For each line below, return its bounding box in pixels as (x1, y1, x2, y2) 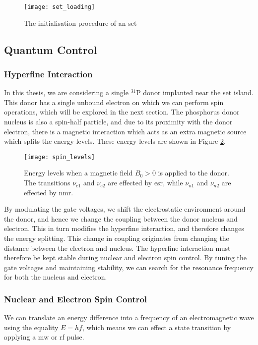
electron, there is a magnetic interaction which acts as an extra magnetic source (4, 126, 247, 136)
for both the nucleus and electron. (4, 272, 107, 282)
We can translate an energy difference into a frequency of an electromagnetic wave (4, 312, 254, 323)
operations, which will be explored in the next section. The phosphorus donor (4, 107, 240, 117)
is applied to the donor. (158, 168, 229, 178)
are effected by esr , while (108, 177, 183, 188)
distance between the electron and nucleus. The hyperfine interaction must (4, 242, 231, 253)
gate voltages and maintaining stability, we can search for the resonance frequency (4, 262, 254, 272)
